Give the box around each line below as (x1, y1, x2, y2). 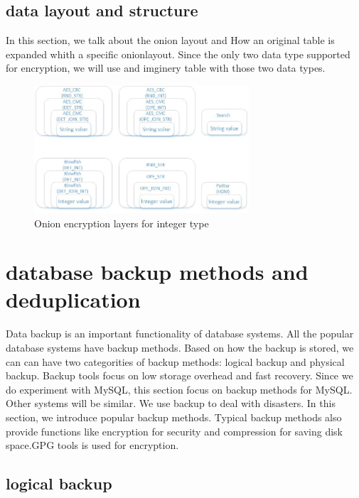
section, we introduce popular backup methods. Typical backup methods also (6, 409, 342, 424)
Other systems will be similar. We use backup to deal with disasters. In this (6, 396, 336, 411)
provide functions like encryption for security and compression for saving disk (6, 423, 343, 438)
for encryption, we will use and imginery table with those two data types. (6, 60, 326, 75)
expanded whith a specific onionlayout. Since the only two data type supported (6, 46, 350, 61)
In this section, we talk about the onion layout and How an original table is (6, 33, 335, 48)
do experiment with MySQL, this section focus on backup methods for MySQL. (6, 381, 353, 396)
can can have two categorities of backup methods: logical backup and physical (6, 354, 345, 369)
